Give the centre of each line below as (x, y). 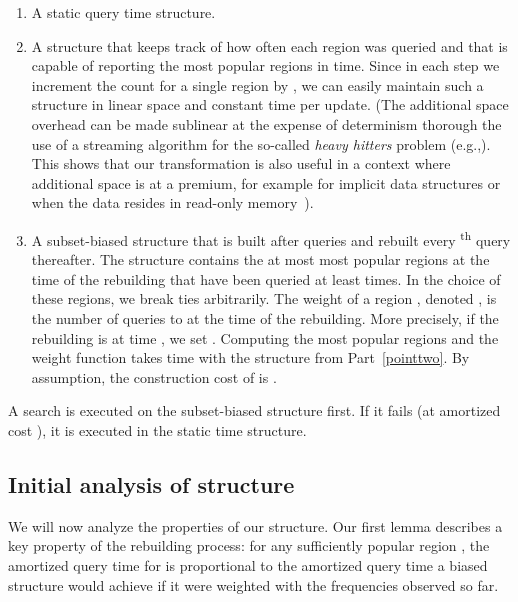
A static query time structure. (123, 12)
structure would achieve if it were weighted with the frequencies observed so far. (253, 584)
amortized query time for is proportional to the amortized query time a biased (248, 564)
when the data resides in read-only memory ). (172, 202)
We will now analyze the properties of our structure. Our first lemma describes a (255, 525)
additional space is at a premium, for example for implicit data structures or (266, 182)
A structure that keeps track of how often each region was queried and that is (269, 45)
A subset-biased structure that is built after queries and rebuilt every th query (271, 238)
